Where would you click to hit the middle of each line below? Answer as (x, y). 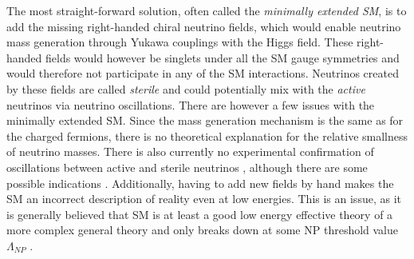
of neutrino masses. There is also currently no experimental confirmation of (190, 151)
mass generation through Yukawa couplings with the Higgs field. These (180, 42)
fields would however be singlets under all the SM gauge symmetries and (223, 57)
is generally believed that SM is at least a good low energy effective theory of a (200, 214)
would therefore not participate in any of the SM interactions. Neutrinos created (203, 73)
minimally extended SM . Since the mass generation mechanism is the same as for (205, 120)
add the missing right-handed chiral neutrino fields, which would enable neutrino (204, 26)
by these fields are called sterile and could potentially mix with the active (186, 88)
